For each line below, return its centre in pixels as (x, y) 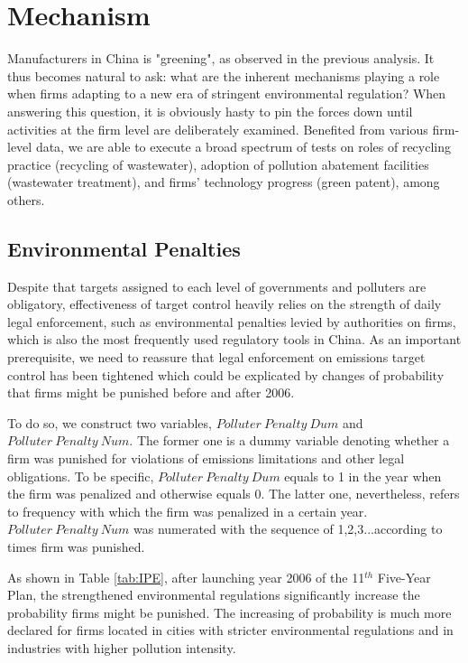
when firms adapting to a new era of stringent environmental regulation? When (227, 93)
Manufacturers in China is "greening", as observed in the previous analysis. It (221, 58)
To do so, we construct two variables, (110, 422)
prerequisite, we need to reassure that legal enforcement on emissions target (216, 357)
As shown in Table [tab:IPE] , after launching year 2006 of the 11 (186, 577)
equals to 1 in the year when (363, 476)
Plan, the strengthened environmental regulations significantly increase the (214, 595)
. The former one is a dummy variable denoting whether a (289, 440)
